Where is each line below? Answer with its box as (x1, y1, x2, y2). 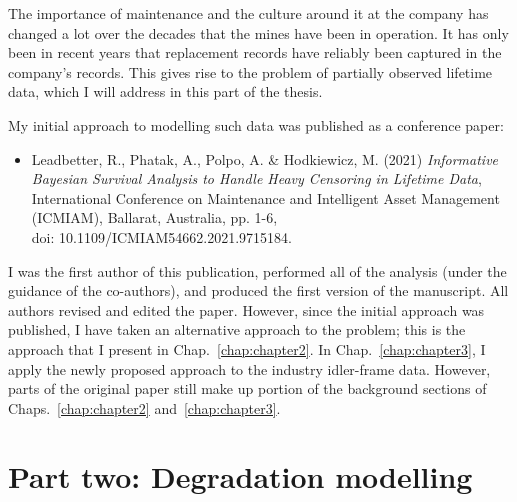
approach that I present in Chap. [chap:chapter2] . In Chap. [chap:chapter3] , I (8, 338, 486, 359)
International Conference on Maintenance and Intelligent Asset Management (31, 187, 500, 208)
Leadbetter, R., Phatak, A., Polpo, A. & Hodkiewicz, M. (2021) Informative (31, 148, 499, 169)
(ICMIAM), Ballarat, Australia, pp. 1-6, (31, 207, 278, 228)
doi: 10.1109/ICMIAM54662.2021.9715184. (31, 226, 292, 247)
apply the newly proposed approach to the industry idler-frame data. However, (8, 358, 491, 379)
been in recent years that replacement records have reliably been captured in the (8, 42, 502, 63)
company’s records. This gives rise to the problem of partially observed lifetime (8, 61, 493, 82)
